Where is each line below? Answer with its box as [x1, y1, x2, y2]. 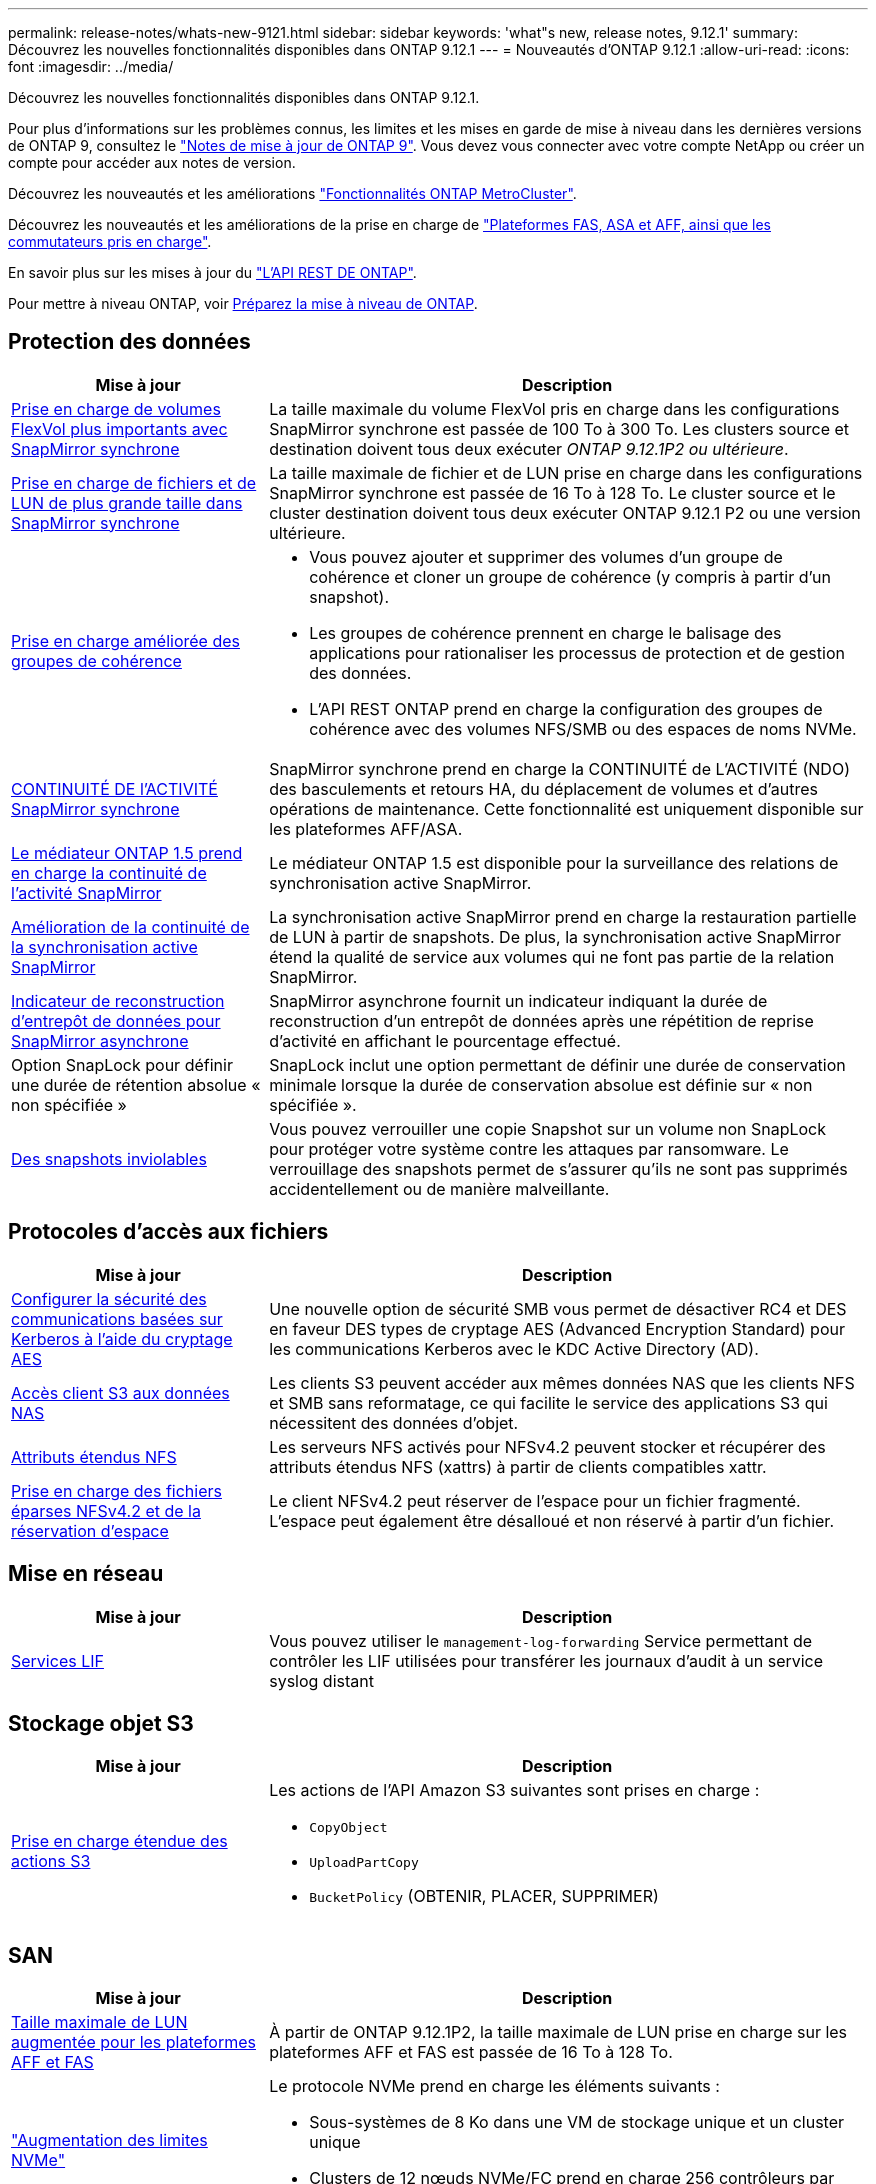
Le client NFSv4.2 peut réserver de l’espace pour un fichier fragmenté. [269, 1490, 801, 1511]
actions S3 [11, 1851, 91, 1872]
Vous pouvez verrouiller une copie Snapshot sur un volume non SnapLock [269, 1118, 827, 1139]
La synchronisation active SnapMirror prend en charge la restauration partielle [269, 906, 857, 927]
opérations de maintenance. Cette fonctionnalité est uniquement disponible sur [269, 798, 864, 819]
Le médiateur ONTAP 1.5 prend [11, 842, 243, 863]
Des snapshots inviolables [11, 1148, 207, 1169]
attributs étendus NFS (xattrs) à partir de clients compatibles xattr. [269, 1456, 767, 1477]
